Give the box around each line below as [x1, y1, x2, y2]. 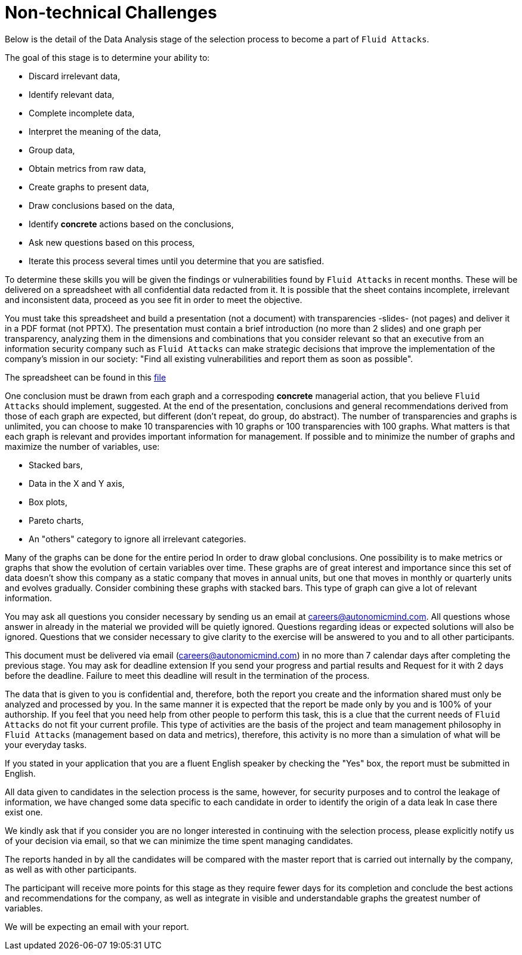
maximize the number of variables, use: [5, 441, 160, 452]
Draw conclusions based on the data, [29, 200, 175, 211]
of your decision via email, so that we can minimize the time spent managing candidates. [5, 835, 353, 846]
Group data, [29, 144, 75, 155]
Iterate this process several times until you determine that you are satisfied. [29, 255, 325, 266]
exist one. [5, 806, 43, 817]
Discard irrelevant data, [29, 70, 121, 81]
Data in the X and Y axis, [29, 478, 125, 489]
